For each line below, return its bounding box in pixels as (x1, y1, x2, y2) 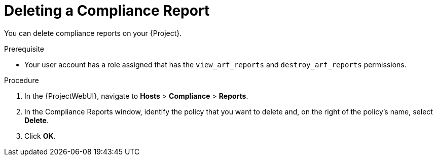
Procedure (4, 75, 39, 85)
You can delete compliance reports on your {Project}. (4, 28, 182, 37)
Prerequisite (4, 44, 44, 53)
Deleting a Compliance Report (4, 2, 210, 19)
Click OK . (24, 131, 56, 140)
